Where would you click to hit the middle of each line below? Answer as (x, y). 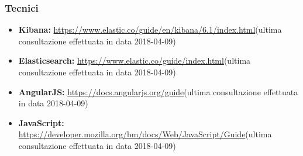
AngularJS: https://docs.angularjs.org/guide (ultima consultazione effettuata (158, 91)
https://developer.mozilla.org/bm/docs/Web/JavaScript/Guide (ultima (145, 134)
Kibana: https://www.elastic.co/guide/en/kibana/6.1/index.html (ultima (150, 30)
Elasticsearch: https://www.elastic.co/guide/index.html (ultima (135, 60)
